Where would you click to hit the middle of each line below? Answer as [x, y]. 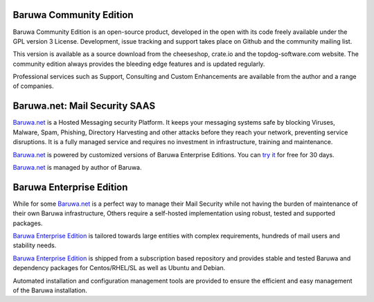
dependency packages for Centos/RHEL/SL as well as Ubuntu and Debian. [119, 268]
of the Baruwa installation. [50, 290]
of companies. [33, 86]
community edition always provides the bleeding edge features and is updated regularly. [139, 64]
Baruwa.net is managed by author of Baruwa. [77, 167]
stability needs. [35, 245]
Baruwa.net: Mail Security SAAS [84, 106]
